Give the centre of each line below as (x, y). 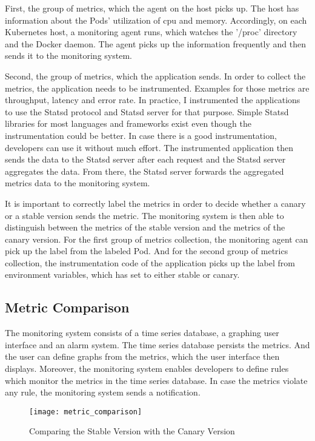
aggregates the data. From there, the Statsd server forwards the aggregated (144, 171)
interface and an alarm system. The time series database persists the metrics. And (157, 344)
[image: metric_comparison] (86, 412)
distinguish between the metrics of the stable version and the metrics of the (145, 227)
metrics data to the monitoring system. (78, 183)
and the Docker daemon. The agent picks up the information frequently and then (156, 43)
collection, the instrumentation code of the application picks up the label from (150, 262)
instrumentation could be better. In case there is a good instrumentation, (141, 135)
